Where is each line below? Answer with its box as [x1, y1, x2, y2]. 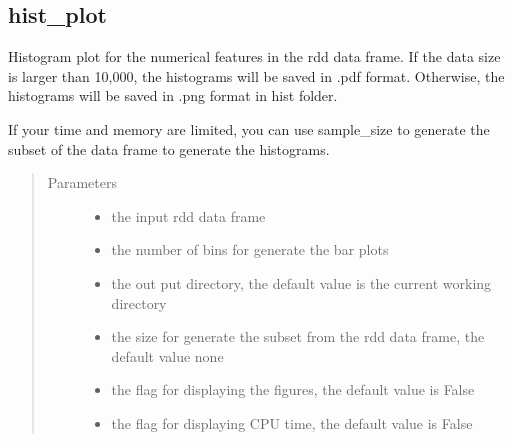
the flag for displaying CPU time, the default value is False [111, 412, 473, 433]
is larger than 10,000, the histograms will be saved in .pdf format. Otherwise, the [8, 65, 505, 86]
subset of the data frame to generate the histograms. [8, 138, 330, 159]
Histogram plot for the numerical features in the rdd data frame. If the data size [8, 46, 501, 67]
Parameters [47, 172, 117, 193]
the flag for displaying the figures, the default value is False [111, 379, 475, 400]
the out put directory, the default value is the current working [111, 272, 492, 293]
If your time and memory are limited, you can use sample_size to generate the [8, 118, 490, 139]
